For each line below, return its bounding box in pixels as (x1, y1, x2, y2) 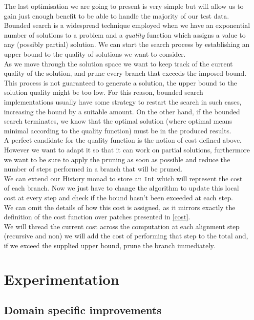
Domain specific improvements (4, 302, 162, 318)
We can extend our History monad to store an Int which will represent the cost (4, 173, 243, 183)
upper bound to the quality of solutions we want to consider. (4, 48, 186, 59)
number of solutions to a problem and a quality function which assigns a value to (4, 29, 246, 40)
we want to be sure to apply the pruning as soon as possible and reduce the (4, 154, 230, 164)
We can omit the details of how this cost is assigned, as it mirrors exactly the (4, 202, 235, 212)
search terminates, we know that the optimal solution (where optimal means (4, 116, 233, 126)
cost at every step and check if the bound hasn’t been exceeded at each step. (4, 192, 233, 202)
